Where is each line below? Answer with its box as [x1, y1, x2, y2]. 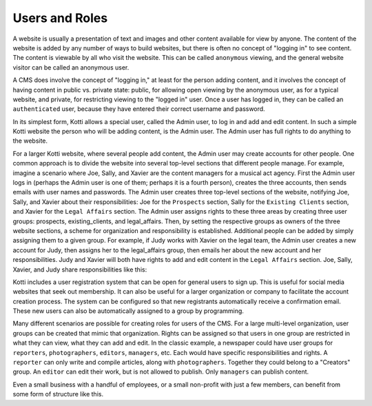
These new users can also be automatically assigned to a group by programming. [12, 307, 245, 315]
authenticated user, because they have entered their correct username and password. [12, 105, 265, 113]
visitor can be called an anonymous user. [12, 63, 130, 72]
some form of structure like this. [12, 390, 103, 398]
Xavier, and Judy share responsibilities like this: [12, 265, 147, 274]
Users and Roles [12, 10, 108, 26]
